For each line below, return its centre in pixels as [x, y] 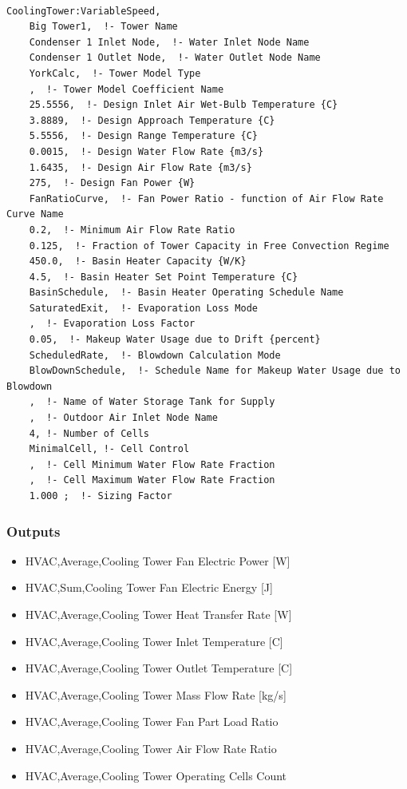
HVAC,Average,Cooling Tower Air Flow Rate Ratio [151, 748]
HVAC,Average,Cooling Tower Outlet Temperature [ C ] [159, 668]
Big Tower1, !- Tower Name [103, 27]
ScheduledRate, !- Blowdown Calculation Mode [155, 355]
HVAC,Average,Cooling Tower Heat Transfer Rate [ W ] [158, 614]
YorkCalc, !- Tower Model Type [115, 73]
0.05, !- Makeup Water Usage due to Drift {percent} [175, 340]
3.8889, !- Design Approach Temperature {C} [152, 120]
